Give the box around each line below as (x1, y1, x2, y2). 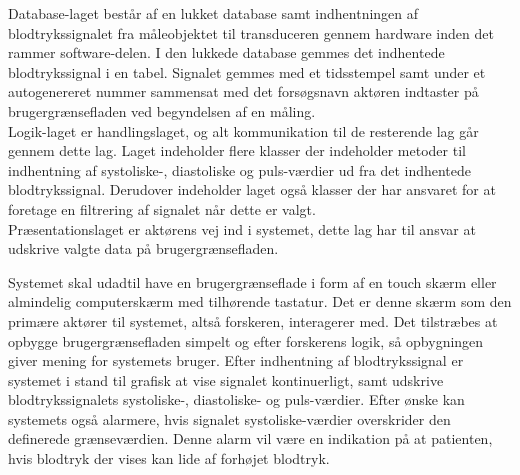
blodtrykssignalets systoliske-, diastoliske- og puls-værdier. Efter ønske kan (8, 389, 465, 410)
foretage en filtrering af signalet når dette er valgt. (8, 198, 316, 219)
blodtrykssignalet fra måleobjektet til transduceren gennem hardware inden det (8, 22, 494, 43)
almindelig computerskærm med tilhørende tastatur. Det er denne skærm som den (8, 291, 512, 312)
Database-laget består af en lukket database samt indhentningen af (8, 3, 419, 23)
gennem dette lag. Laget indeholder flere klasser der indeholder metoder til (8, 140, 466, 161)
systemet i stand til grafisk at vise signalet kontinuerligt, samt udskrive (8, 369, 444, 390)
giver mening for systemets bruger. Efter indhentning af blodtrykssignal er (8, 350, 464, 371)
